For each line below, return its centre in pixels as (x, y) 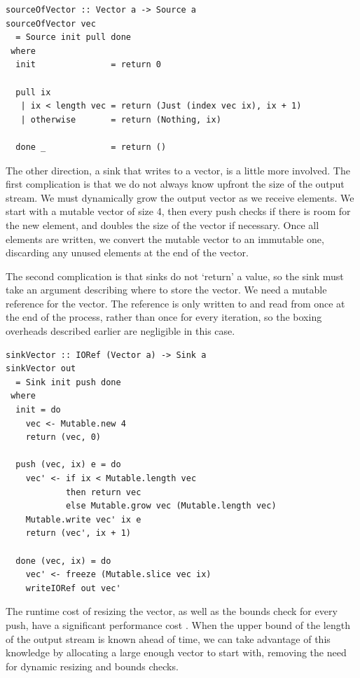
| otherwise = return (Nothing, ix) (121, 119)
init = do (38, 410)
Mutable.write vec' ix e (83, 519)
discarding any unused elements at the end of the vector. (127, 252)
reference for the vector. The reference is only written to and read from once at (175, 303)
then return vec (103, 492)
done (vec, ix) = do (63, 561)
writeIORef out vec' (73, 588)
